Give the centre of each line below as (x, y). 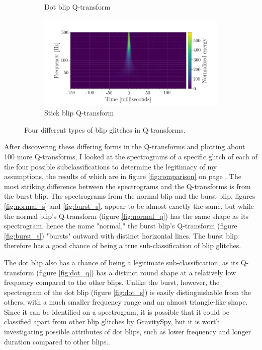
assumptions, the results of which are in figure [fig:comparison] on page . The (123, 176)
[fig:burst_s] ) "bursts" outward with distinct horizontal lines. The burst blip (121, 235)
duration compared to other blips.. (57, 341)
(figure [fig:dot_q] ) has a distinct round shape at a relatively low (136, 272)
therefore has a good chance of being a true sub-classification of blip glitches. (123, 245)
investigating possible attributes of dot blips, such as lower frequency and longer (128, 332)
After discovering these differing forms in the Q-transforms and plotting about (125, 147)
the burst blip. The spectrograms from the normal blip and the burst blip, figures (130, 196)
